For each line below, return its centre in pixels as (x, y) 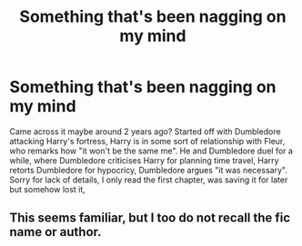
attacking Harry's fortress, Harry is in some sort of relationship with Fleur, (147, 141)
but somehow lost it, (48, 189)
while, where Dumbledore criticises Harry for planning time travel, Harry (144, 160)
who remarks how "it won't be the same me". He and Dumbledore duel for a (151, 151)
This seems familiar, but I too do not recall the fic (150, 218)
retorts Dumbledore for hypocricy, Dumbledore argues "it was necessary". (149, 170)
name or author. (55, 232)
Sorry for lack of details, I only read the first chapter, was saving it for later (149, 180)
